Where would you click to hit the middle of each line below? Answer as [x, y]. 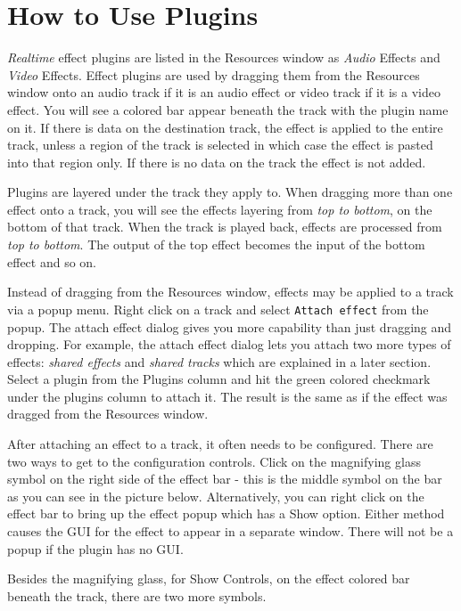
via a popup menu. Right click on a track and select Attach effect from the [218, 309]
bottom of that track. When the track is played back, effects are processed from [225, 227]
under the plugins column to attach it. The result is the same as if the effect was [227, 396]
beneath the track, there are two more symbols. [137, 595]
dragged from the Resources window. [108, 414]
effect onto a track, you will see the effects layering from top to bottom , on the [220, 209]
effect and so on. [52, 261]
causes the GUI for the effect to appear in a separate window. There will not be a [230, 531]
